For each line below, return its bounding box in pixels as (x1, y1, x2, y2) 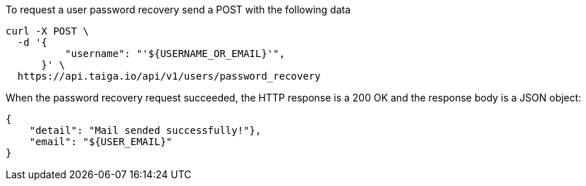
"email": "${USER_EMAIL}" (29, 136, 173, 147)
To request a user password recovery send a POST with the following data (6, 4, 351, 15)
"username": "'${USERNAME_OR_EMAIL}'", (65, 48, 286, 59)
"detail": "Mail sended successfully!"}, (29, 125, 262, 136)
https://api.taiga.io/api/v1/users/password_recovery (17, 70, 321, 82)
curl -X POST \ (6, 25, 90, 37)
